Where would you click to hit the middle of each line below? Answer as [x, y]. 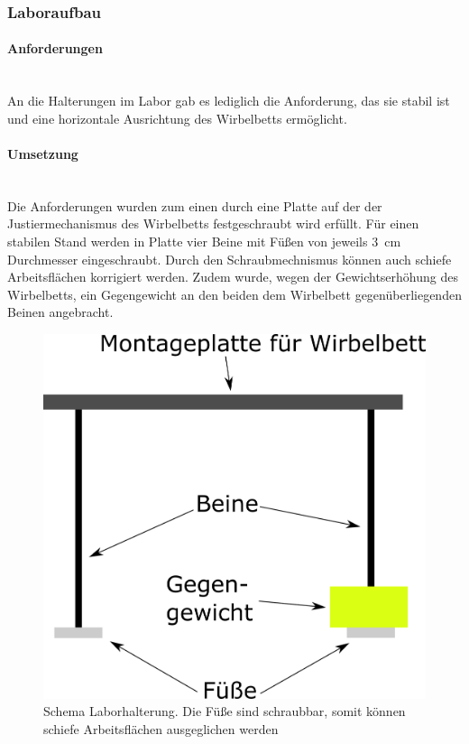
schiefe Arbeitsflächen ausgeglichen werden [161, 728]
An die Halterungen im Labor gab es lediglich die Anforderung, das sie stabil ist [229, 101]
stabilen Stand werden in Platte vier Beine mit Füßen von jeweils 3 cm [204, 241]
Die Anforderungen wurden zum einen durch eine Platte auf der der [195, 205]
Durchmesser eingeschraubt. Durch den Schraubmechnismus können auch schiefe [230, 259]
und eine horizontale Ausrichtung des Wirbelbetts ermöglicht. [177, 118]
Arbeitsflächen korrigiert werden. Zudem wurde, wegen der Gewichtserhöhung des [233, 277]
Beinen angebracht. [60, 312]
